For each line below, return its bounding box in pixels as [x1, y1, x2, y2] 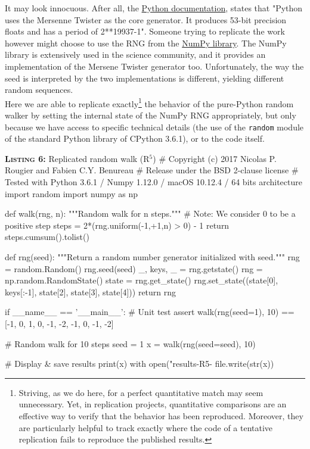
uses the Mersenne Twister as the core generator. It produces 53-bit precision [5, 13, 287, 26]
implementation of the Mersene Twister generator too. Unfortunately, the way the [5, 60, 304, 72]
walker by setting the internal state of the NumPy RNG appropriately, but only [5, 109, 296, 121]
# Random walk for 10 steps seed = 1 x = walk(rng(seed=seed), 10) [5, 337, 256, 350]
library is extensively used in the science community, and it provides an [5, 48, 266, 61]
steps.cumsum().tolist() [5, 230, 89, 243]
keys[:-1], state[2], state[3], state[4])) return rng [5, 285, 176, 298]
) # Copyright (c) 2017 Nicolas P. [153, 152, 277, 164]
